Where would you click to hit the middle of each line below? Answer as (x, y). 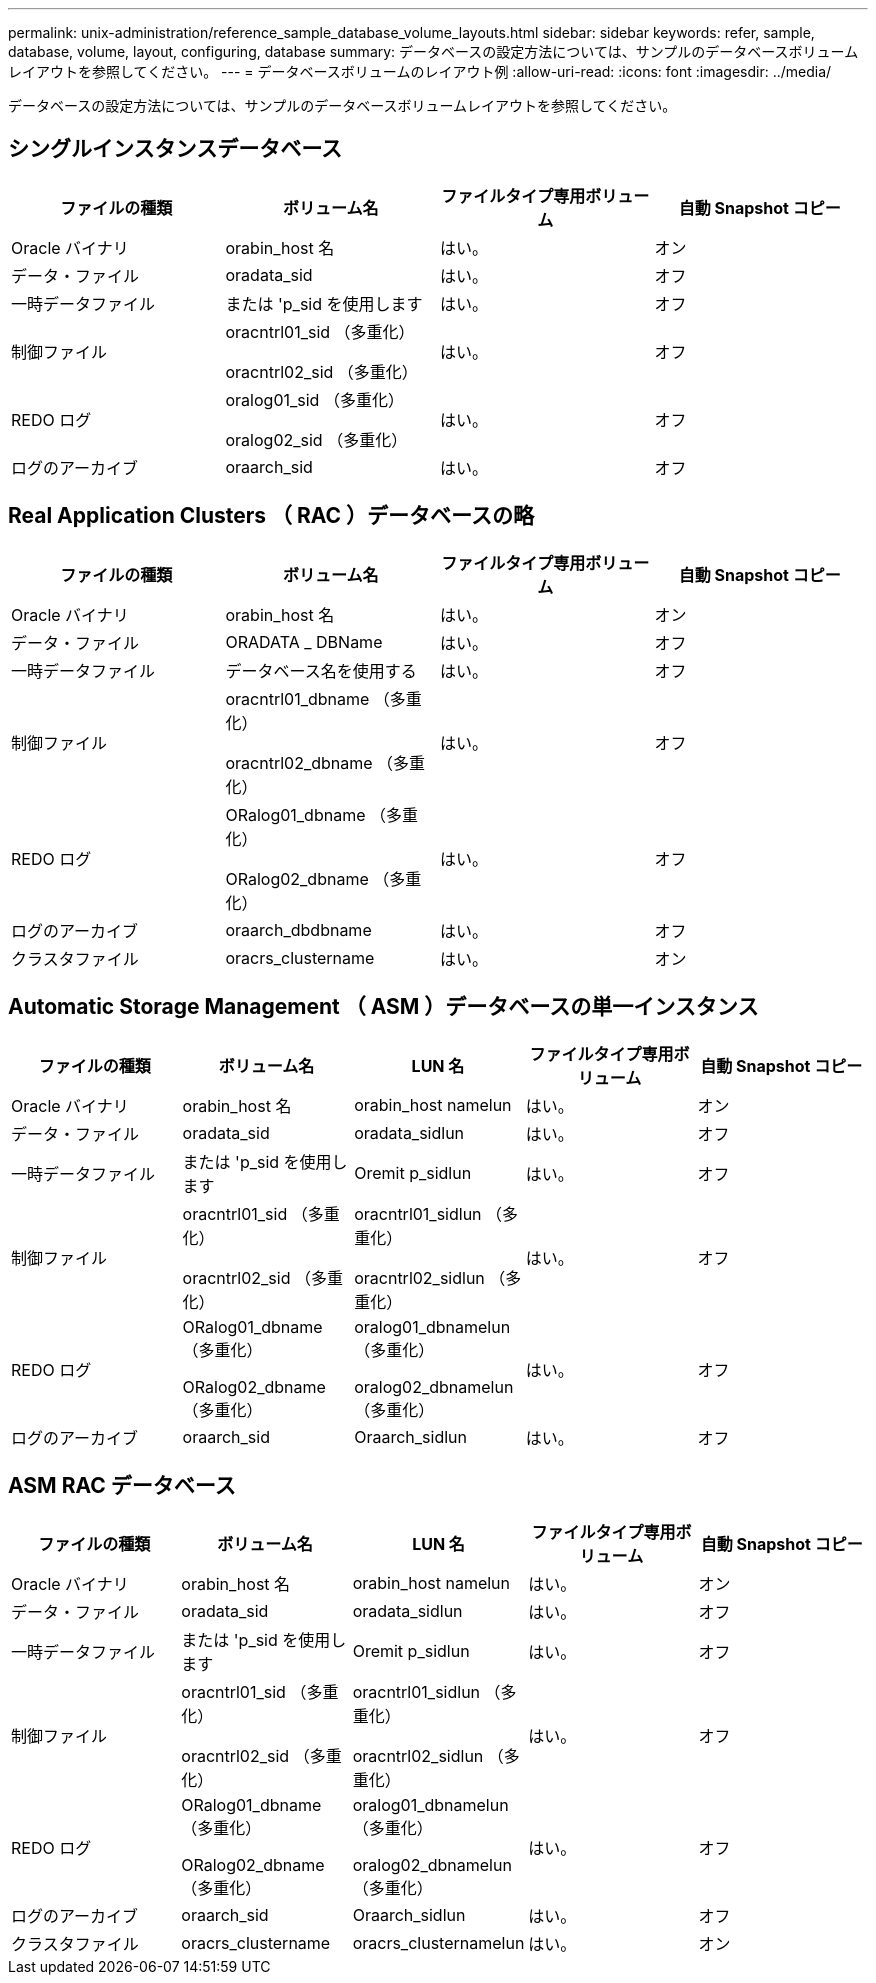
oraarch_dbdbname (298, 929)
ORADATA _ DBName (304, 641)
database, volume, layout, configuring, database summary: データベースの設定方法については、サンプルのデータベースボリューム (433, 51)
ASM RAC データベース (122, 1485)
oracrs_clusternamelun (438, 1943)
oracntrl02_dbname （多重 (325, 762)
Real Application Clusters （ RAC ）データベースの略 (271, 516)
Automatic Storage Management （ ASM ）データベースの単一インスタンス (383, 1007)
